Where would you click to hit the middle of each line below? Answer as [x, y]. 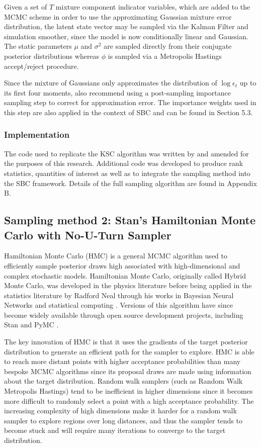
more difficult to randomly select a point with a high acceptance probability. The [129, 400]
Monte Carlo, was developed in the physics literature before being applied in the [128, 285]
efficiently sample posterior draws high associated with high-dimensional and [122, 265]
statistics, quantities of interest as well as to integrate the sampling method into [127, 173]
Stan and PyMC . [31, 325]
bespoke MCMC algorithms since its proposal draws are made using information [128, 371]
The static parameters [38, 46]
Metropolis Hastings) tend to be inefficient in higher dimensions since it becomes [128, 391]
